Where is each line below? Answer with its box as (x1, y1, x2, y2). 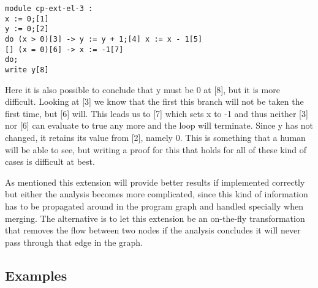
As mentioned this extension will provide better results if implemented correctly (5, 175, 305, 188)
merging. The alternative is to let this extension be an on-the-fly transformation (5, 211, 305, 224)
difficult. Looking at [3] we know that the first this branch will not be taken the (5, 95, 304, 108)
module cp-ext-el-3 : (5, 4, 93, 13)
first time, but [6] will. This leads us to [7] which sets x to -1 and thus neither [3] (5, 107, 308, 119)
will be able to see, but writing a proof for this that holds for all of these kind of (5, 143, 307, 156)
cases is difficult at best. (5, 155, 95, 168)
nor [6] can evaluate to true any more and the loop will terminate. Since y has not (5, 119, 314, 132)
